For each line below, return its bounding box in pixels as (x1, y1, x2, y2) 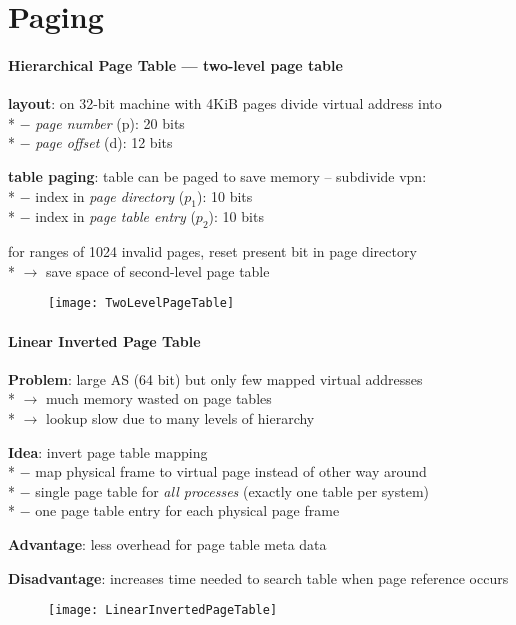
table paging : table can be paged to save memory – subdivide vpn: (8, 165, 427, 186)
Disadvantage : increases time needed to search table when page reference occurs (8, 567, 509, 588)
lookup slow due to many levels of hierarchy (46, 407, 315, 428)
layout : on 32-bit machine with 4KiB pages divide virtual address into (8, 93, 442, 114)
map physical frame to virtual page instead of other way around (35, 461, 427, 482)
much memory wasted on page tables (46, 388, 272, 409)
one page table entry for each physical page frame (35, 500, 340, 521)
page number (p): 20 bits (35, 112, 185, 133)
